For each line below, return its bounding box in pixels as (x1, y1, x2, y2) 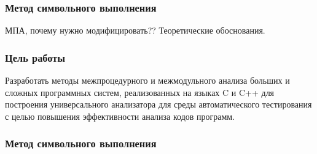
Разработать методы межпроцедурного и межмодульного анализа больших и (5, 74, 290, 87)
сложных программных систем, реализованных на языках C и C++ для (5, 86, 275, 98)
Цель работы (5, 50, 66, 65)
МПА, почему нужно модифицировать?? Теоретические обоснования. (5, 24, 265, 37)
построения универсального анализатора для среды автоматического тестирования (5, 98, 312, 111)
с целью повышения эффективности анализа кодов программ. (5, 109, 235, 122)
